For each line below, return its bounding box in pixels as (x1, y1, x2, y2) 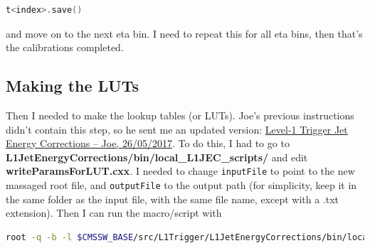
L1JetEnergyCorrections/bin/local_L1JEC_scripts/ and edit (6, 149, 308, 164)
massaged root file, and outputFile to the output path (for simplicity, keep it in (6, 178, 357, 193)
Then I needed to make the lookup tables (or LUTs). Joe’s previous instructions (6, 107, 354, 122)
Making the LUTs (6, 75, 139, 97)
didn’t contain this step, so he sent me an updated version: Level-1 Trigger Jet (6, 122, 348, 136)
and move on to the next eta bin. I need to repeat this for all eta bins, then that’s (6, 26, 363, 41)
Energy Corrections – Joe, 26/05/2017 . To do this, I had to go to (6, 136, 290, 151)
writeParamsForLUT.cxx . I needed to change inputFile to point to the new (6, 163, 355, 178)
